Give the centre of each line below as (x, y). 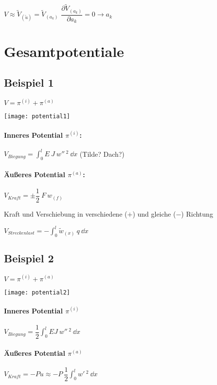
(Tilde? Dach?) (102, 154)
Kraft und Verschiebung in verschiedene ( (66, 213)
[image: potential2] (37, 292)
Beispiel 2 (29, 258)
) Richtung (197, 213)
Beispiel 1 (29, 82)
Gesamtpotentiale (64, 51)
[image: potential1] (37, 117)
